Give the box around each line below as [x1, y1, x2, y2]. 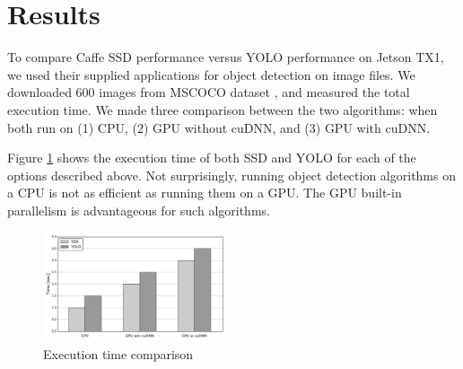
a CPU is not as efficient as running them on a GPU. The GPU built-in [7, 183, 402, 202]
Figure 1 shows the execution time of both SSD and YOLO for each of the [7, 148, 416, 167]
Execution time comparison [43, 344, 194, 363]
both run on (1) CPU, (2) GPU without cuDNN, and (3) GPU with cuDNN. [7, 118, 431, 136]
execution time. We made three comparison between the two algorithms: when [7, 100, 438, 119]
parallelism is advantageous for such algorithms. [7, 200, 270, 219]
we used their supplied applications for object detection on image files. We [7, 65, 415, 83]
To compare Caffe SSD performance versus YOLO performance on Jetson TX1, [7, 48, 444, 66]
